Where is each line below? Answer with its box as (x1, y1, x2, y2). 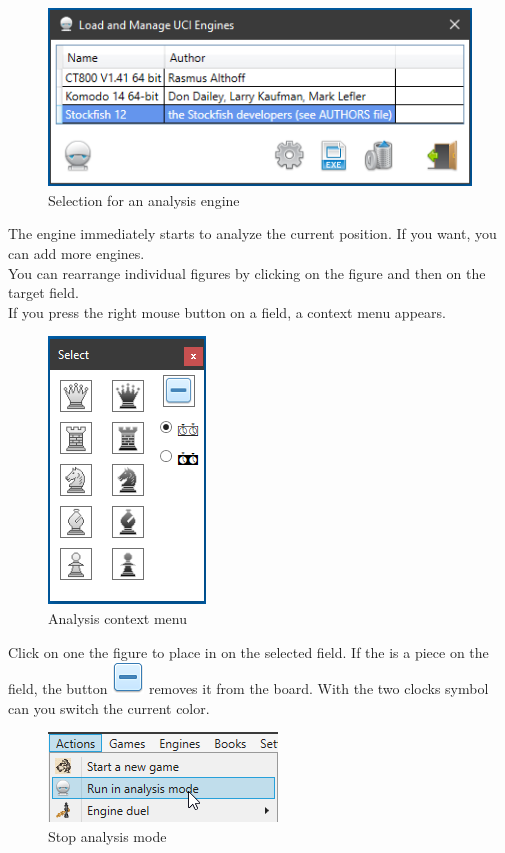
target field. (8, 282, 79, 303)
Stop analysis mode (48, 825, 167, 846)
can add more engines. (8, 243, 145, 264)
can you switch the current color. (8, 697, 210, 718)
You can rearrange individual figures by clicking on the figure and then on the (8, 262, 486, 283)
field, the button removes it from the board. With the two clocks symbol (8, 678, 489, 699)
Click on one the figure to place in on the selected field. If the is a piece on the (8, 641, 489, 662)
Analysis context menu (48, 608, 187, 629)
